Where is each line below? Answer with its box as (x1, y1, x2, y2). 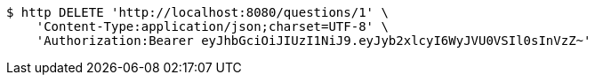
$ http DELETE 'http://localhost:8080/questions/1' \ (6, 5, 389, 19)
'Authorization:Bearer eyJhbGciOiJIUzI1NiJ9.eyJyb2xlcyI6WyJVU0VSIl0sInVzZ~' (36, 34, 591, 48)
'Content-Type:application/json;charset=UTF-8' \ (36, 19, 389, 34)
